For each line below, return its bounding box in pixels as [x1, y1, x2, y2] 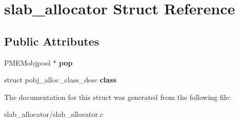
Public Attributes [4, 33, 99, 49]
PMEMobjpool [4, 57, 51, 68]
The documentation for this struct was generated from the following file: [4, 91, 231, 102]
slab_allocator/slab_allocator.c [4, 109, 104, 119]
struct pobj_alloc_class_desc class [4, 74, 116, 85]
